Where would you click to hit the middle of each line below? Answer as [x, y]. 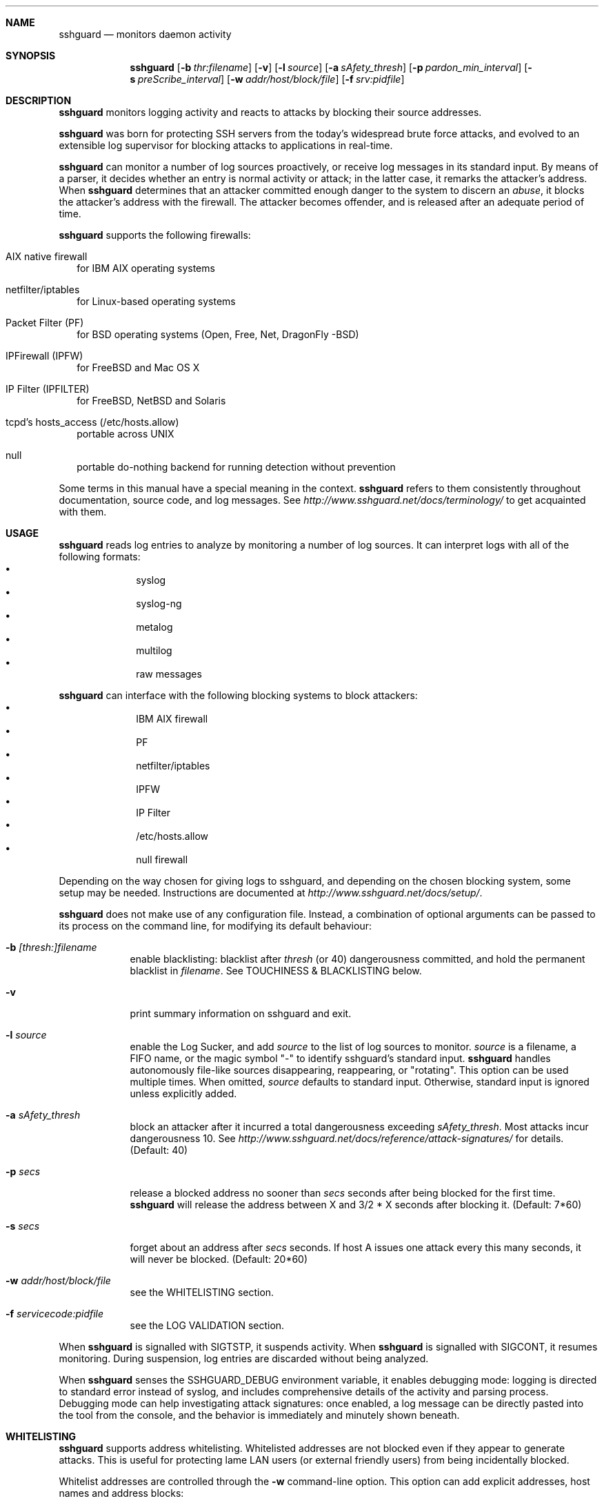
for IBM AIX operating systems [146, 268]
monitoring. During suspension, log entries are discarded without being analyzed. [244, 1358]
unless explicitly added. [183, 1093]
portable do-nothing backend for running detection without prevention [236, 467]
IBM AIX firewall [172, 719]
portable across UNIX [125, 434]
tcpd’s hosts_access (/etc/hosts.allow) [92, 422]
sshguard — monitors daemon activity [145, 34]
